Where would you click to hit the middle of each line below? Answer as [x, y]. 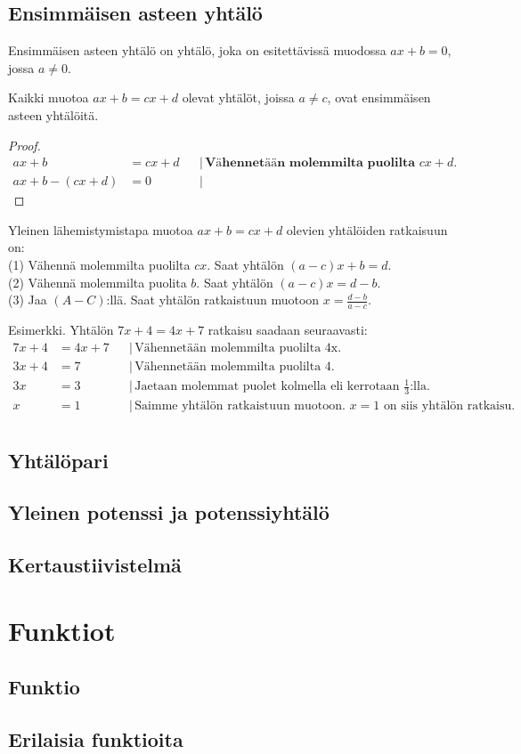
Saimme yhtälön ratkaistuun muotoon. [240, 406]
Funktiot [62, 630]
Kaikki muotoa [49, 97]
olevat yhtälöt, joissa [238, 97]
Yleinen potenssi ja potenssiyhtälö [169, 512]
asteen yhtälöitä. [53, 114]
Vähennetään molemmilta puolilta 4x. [238, 348]
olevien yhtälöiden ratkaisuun [367, 229]
